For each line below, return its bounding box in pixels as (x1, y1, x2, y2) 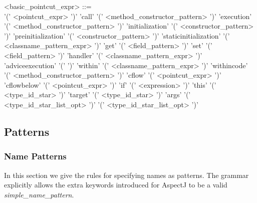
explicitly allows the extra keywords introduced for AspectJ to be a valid (4, 179, 227, 190)
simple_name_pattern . (4, 189, 74, 199)
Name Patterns (4, 150, 67, 162)
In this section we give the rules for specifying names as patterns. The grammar (4, 169, 249, 180)
